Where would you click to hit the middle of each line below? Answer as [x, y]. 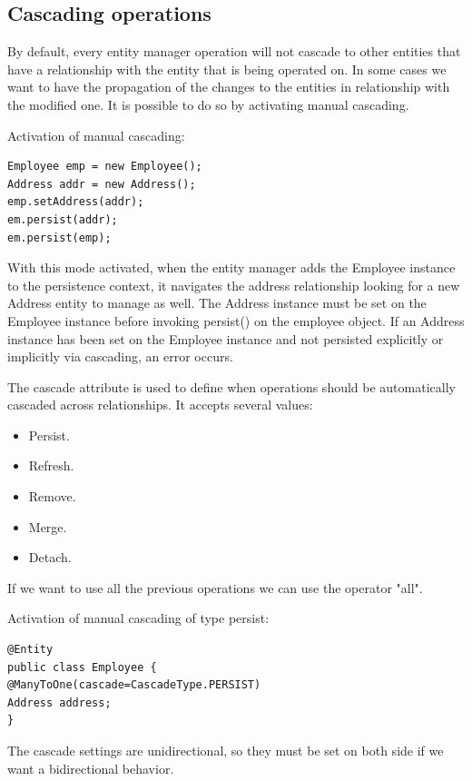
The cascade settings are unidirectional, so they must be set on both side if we [226, 751]
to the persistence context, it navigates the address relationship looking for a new [234, 285]
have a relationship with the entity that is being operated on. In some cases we [227, 69]
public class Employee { [82, 667]
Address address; [59, 702]
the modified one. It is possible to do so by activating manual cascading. [208, 104]
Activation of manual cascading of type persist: [138, 618]
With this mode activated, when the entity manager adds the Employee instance [231, 267]
